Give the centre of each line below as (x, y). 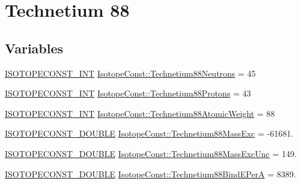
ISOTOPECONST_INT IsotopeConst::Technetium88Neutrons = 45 (130, 73)
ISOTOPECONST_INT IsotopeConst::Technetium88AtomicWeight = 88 (140, 113)
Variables (34, 48)
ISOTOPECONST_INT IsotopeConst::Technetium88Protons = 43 (128, 93)
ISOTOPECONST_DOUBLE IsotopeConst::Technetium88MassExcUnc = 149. (151, 153)
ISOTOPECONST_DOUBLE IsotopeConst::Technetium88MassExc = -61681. (149, 133)
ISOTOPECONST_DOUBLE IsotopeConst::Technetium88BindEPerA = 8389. (150, 174)
